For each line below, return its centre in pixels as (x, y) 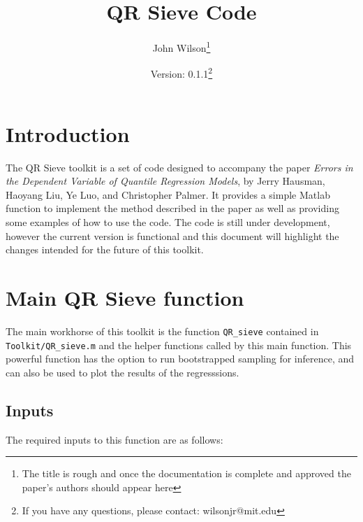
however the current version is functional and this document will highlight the (172, 235)
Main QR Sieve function (125, 297)
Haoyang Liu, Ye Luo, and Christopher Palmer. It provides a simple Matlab (168, 194)
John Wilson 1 (181, 47)
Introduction (68, 133)
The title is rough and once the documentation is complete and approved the (186, 473)
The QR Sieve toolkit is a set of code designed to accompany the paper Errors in (179, 167)
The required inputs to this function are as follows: (114, 439)
